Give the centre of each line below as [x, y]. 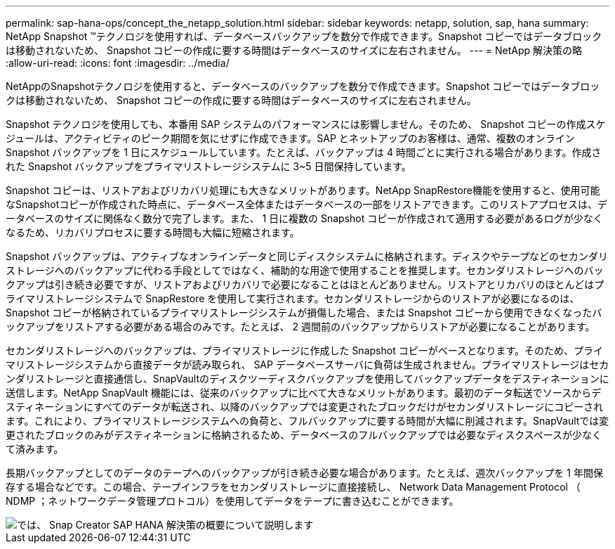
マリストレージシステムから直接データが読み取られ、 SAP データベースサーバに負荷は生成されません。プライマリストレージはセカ [307, 364]
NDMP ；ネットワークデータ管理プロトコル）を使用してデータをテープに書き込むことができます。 [232, 501]
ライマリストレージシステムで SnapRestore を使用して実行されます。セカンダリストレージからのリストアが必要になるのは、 [293, 298]
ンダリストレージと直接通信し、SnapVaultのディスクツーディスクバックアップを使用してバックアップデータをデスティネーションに [307, 379]
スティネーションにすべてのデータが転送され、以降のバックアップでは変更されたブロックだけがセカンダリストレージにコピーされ [305, 407]
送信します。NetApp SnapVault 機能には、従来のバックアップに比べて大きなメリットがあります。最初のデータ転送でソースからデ [304, 393]
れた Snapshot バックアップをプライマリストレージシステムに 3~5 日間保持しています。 [209, 166]
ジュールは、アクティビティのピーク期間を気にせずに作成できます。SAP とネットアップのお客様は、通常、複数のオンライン [290, 138]
